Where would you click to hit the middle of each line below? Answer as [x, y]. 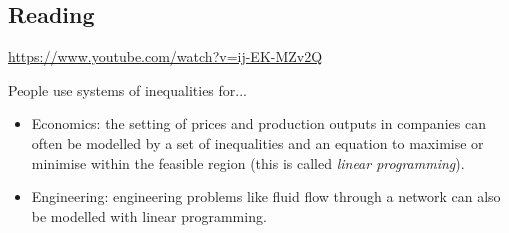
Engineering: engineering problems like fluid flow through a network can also [266, 196]
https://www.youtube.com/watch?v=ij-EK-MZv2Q [165, 56]
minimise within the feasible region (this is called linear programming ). [248, 162]
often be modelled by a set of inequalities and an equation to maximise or [257, 142]
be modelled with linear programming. [149, 215]
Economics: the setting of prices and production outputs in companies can [258, 123]
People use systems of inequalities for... [127, 89]
